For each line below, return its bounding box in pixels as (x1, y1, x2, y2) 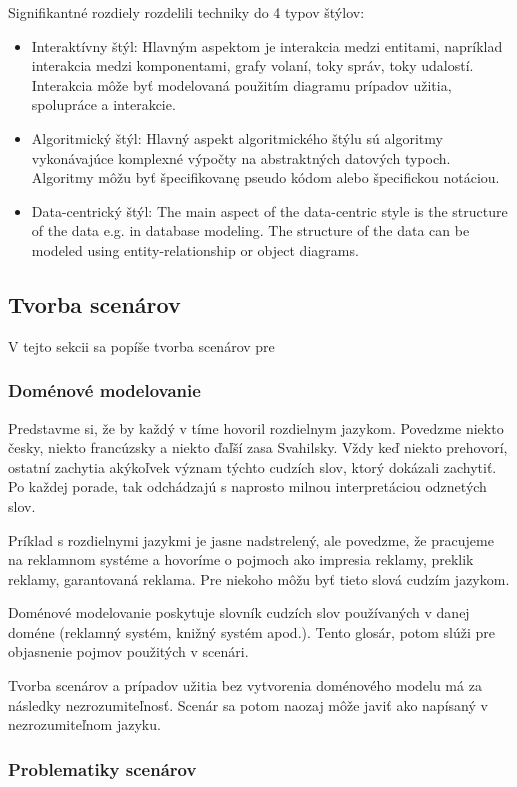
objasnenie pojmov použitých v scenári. (8, 641, 249, 662)
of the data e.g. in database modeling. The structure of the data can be (31, 220, 470, 241)
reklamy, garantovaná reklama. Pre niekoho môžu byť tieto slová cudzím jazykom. (8, 568, 510, 589)
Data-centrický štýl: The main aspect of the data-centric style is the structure (31, 200, 508, 221)
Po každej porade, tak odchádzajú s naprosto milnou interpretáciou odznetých (8, 476, 487, 497)
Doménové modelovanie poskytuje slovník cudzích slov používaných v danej (8, 602, 470, 623)
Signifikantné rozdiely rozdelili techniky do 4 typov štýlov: (8, 2, 365, 22)
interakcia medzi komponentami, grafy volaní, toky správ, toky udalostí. (31, 55, 474, 76)
